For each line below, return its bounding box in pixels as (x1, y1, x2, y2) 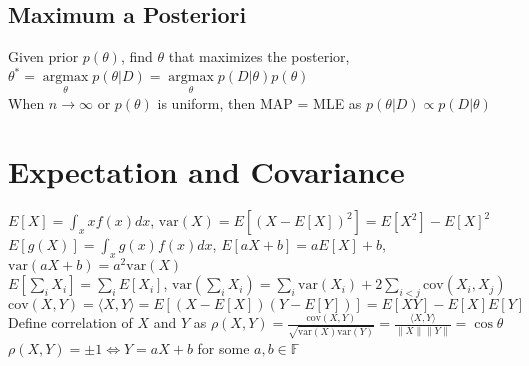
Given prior (8, 46, 79, 67)
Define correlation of (8, 312, 133, 333)
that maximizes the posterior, (168, 46, 350, 67)
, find (120, 46, 153, 67)
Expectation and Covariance (8, 151, 405, 192)
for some (197, 337, 250, 358)
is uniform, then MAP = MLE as (157, 92, 362, 113)
